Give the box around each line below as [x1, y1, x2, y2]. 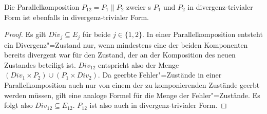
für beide [82, 29, 111, 40]
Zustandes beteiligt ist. [4, 59, 76, 70]
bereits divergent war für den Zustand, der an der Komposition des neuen [4, 49, 236, 60]
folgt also [4, 100, 33, 110]
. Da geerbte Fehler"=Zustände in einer [98, 69, 222, 80]
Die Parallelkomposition [4, 2, 80, 12]
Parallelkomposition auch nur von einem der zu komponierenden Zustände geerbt [4, 80, 260, 90]
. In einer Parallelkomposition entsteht [142, 29, 263, 40]
